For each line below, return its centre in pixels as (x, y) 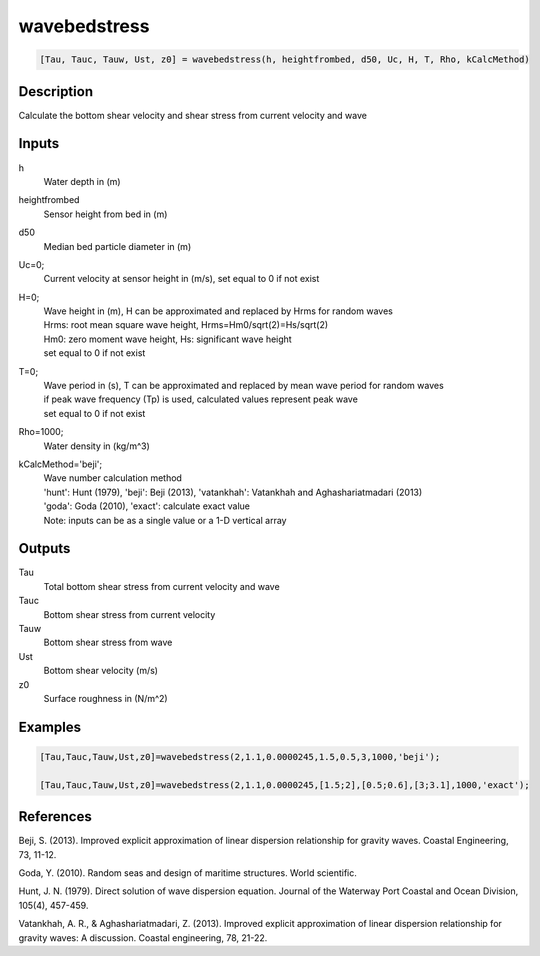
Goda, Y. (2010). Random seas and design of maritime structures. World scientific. (187, 873)
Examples (50, 726)
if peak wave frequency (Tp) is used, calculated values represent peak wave (201, 399)
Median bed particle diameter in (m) (117, 246)
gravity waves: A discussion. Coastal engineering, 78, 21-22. (143, 937)
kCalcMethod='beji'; (60, 464)
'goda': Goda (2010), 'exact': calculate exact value (146, 506)
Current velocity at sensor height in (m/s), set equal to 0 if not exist (181, 279)
